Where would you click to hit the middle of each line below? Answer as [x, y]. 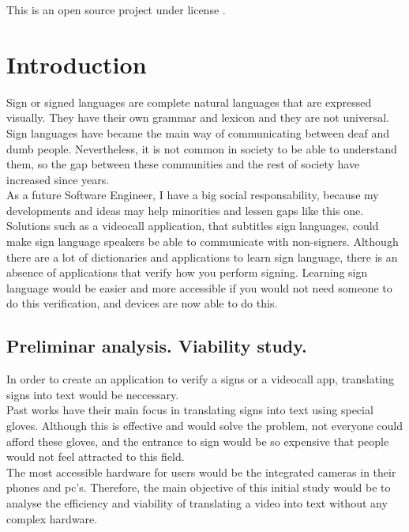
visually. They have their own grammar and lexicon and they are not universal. [198, 117]
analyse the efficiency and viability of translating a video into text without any [197, 502]
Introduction [77, 64]
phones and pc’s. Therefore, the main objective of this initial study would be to [199, 487]
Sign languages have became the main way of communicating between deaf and [198, 132]
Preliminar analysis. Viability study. [157, 346]
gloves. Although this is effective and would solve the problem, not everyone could [205, 426]
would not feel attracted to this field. [96, 457]
